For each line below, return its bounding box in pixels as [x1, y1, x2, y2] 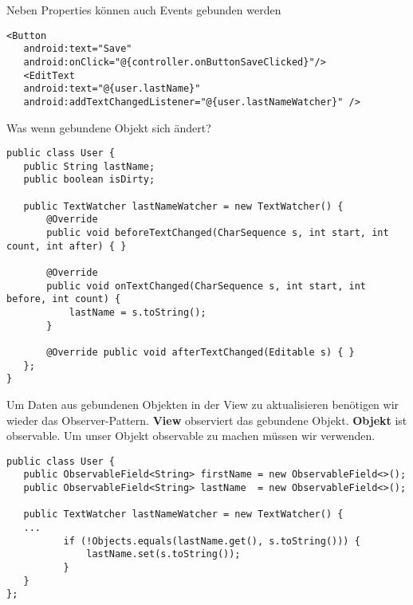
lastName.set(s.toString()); [86, 548, 241, 560]
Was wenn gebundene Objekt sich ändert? [6, 119, 211, 136]
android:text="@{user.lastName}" [23, 83, 201, 95]
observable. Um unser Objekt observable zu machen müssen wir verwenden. [6, 427, 376, 444]
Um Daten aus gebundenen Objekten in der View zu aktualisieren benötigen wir [6, 395, 399, 412]
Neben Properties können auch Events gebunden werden [6, 2, 281, 18]
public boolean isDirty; [23, 174, 155, 186]
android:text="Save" [23, 43, 132, 55]
